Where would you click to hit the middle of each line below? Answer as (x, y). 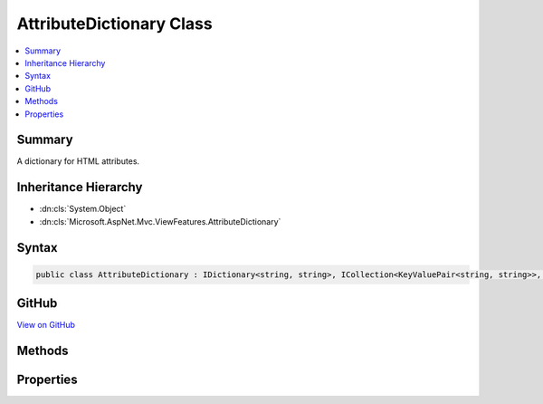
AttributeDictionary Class (114, 24)
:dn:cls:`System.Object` (83, 209)
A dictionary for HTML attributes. (78, 161)
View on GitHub (46, 325)
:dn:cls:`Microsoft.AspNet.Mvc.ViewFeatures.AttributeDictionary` (160, 221)
